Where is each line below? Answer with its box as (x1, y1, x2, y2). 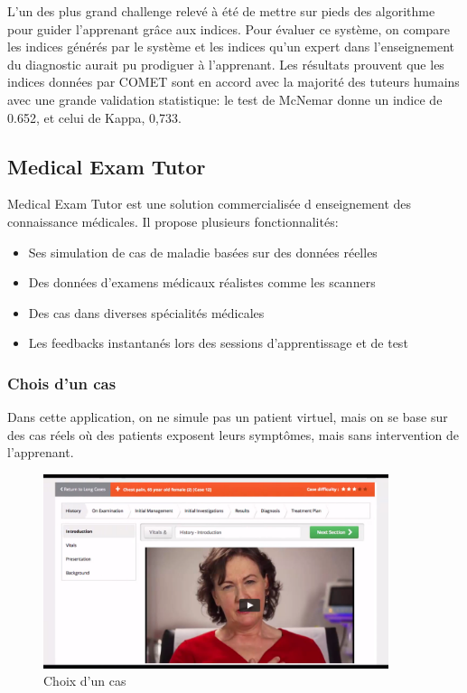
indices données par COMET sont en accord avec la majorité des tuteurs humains (7, 72, 460, 91)
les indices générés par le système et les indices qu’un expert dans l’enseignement (7, 37, 455, 56)
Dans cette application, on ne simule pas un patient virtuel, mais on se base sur (7, 407, 448, 426)
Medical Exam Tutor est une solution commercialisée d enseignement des (7, 194, 412, 213)
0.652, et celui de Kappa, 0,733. (7, 108, 182, 126)
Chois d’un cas (7, 371, 117, 394)
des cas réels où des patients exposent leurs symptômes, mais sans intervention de (7, 425, 459, 444)
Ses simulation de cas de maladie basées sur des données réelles (28, 242, 378, 261)
